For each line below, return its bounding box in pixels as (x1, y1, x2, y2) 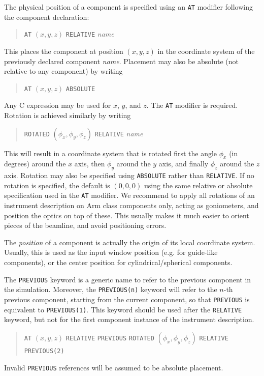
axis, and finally (158, 158, 209, 169)
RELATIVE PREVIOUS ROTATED (65, 334, 154, 342)
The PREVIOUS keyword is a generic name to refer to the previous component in (4, 274, 251, 284)
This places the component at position (4, 45, 123, 56)
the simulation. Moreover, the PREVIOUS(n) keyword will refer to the (4, 284, 217, 295)
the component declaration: (4, 11, 89, 22)
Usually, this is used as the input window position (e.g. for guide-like (4, 247, 218, 257)
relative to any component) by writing (4, 66, 123, 76)
